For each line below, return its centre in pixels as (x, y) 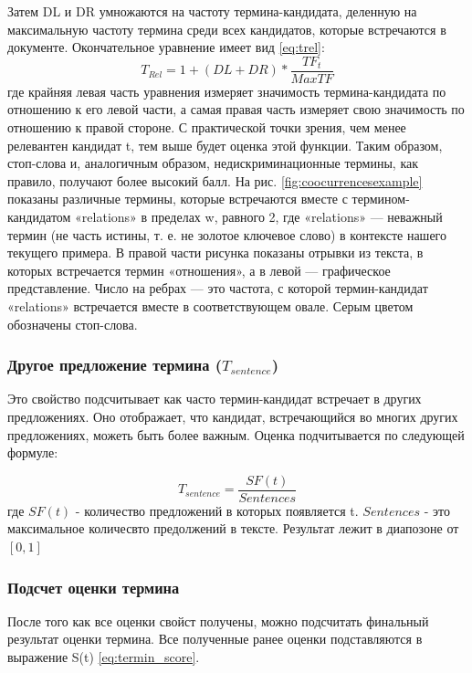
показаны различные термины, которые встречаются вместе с (178, 199)
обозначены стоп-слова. (73, 324)
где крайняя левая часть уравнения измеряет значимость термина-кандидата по (227, 91)
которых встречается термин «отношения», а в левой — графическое (199, 270)
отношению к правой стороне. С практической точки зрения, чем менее (207, 127)
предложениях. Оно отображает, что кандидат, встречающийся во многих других (233, 416)
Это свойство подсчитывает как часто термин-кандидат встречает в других (215, 399)
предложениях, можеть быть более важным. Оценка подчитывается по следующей (236, 434)
